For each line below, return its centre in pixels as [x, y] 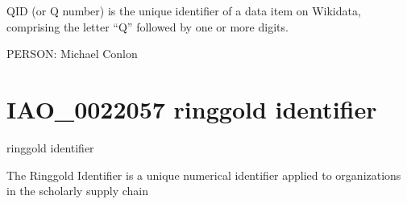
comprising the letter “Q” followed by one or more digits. [147, 26]
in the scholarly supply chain [77, 191]
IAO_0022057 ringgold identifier [192, 108]
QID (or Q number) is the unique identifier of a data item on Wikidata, [184, 10]
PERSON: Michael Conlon [72, 54]
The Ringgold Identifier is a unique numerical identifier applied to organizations [204, 175]
